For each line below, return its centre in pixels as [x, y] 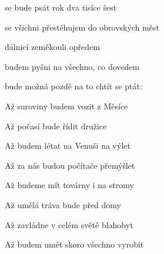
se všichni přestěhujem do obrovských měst [82, 27]
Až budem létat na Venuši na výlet [68, 146]
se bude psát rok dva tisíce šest [61, 7]
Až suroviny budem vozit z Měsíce [66, 106]
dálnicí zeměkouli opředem [52, 47]
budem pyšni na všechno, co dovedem [72, 66]
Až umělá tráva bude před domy [63, 204]
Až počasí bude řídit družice [56, 126]
